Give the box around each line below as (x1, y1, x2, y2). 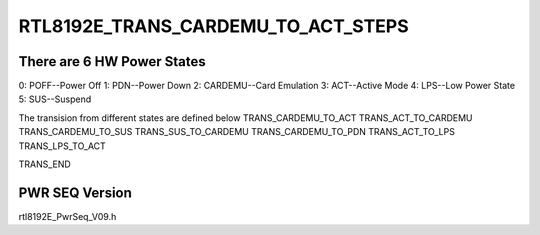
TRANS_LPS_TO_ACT (18, 140, 107, 152)
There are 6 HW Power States (18, 53, 207, 70)
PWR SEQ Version (18, 184, 132, 201)
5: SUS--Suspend (18, 93, 92, 105)
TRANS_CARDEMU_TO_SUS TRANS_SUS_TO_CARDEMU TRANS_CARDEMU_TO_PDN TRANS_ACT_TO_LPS (18, 126, 455, 138)
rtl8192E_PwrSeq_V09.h (18, 210, 117, 222)
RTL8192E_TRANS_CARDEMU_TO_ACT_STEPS (18, 15, 409, 37)
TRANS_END (18, 158, 72, 170)
